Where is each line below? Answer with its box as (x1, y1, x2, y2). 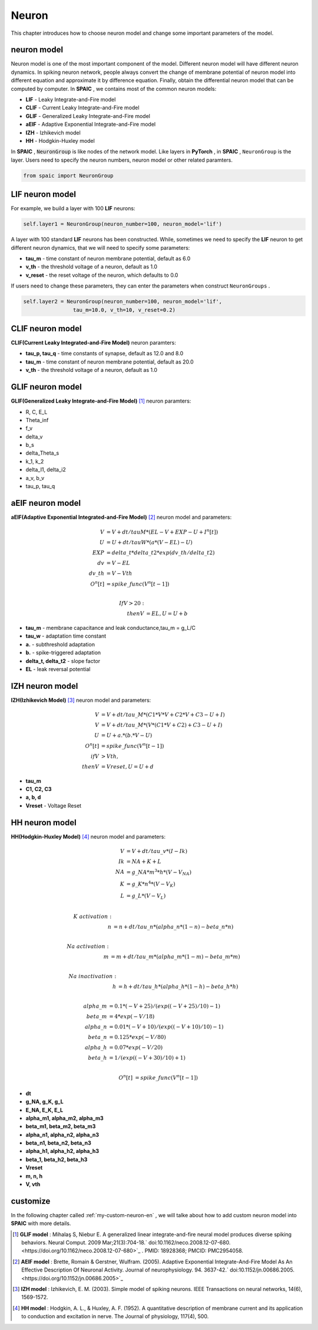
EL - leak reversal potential (25, 665, 91, 672)
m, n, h (25, 1172, 43, 1179)
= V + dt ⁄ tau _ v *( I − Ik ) (126, 848, 188, 854)
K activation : (73, 913, 112, 920)
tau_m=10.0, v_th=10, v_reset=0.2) (72, 306, 176, 313)
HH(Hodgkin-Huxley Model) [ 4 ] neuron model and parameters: (11, 833, 166, 840)
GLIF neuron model (11, 382, 82, 392)
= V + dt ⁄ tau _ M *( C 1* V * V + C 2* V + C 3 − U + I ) (101, 711, 225, 718)
